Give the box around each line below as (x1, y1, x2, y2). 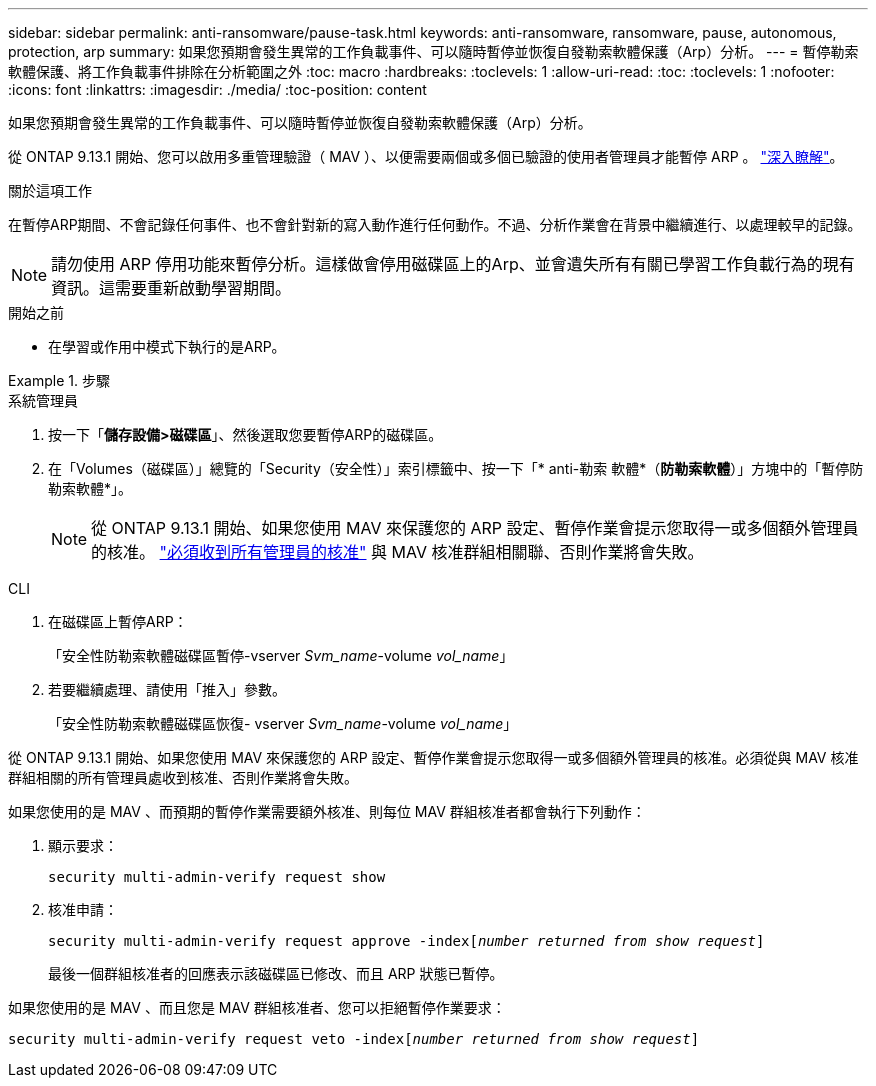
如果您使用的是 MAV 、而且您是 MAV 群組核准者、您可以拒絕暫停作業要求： (8, 999, 506, 1016)
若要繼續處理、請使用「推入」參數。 (48, 681, 286, 698)
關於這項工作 (8, 182, 92, 199)
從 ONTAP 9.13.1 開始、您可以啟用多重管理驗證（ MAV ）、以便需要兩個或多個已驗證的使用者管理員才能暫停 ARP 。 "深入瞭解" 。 (8, 148, 844, 165)
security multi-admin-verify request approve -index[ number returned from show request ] (48, 933, 765, 949)
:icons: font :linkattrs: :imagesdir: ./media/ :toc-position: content (8, 81, 427, 98)
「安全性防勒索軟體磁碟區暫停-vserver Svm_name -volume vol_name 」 (48, 647, 514, 664)
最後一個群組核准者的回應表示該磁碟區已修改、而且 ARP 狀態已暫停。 (48, 965, 504, 982)
